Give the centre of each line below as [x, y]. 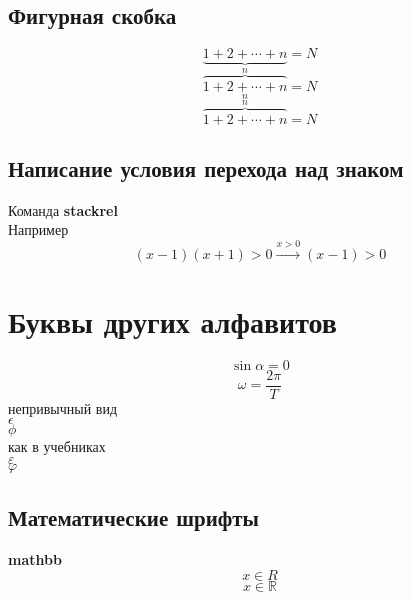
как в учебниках [57, 446]
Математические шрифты [133, 517]
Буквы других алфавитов [172, 320]
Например [38, 229]
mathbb [35, 559]
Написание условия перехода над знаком [206, 167]
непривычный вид [63, 407]
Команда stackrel [63, 209]
